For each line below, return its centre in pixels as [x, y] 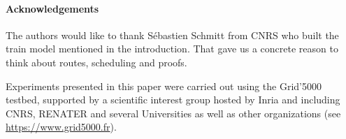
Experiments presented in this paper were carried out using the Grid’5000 [164, 86]
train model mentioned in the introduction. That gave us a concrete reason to [172, 49]
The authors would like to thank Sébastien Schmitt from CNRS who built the [172, 35]
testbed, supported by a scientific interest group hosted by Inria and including [173, 100]
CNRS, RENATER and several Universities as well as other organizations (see [173, 113]
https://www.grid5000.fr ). [61, 127]
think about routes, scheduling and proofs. [96, 62]
